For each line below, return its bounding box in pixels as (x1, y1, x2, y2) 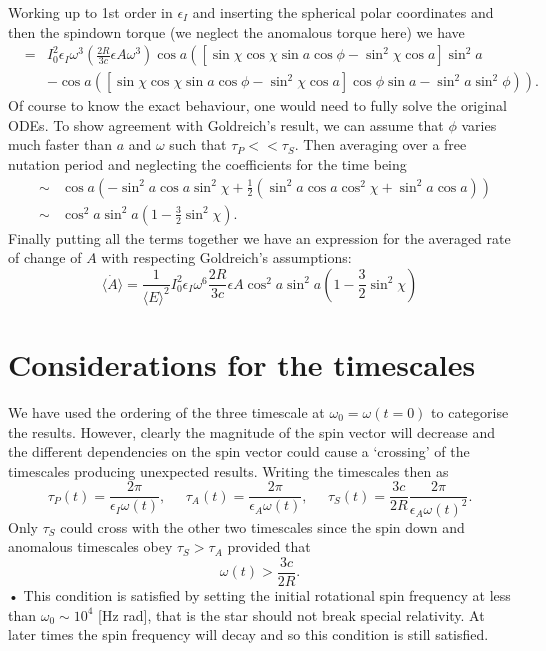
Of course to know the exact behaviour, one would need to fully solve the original (8, 95, 507, 116)
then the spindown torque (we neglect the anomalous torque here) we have (8, 21, 465, 42)
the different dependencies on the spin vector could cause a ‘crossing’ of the (8, 441, 470, 462)
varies (461, 114, 497, 135)
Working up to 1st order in (8, 2, 173, 22)
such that (169, 134, 227, 155)
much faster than (8, 134, 112, 155)
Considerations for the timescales (8, 344, 476, 384)
